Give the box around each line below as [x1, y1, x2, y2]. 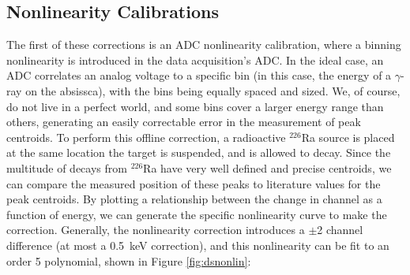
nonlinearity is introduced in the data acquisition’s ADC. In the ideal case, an [6, 51, 384, 68]
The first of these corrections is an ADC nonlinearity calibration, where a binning [6, 36, 401, 53]
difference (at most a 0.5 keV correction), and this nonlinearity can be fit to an [6, 236, 389, 253]
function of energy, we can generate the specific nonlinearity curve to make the [6, 206, 387, 222]
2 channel [317, 221, 363, 238]
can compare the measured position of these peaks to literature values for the [6, 175, 381, 191]
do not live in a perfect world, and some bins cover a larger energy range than [6, 98, 384, 114]
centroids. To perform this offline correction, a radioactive [6, 128, 286, 145]
